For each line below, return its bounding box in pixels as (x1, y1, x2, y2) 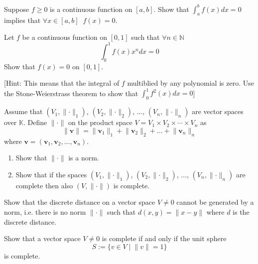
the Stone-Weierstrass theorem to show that (4, 88, 138, 98)
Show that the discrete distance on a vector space (4, 197, 155, 207)
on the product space (68, 117, 132, 128)
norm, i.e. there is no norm (4, 207, 86, 217)
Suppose (4, 3, 29, 14)
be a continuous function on (22, 31, 108, 42)
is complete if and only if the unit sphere (102, 233, 227, 244)
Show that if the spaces (15, 169, 87, 179)
